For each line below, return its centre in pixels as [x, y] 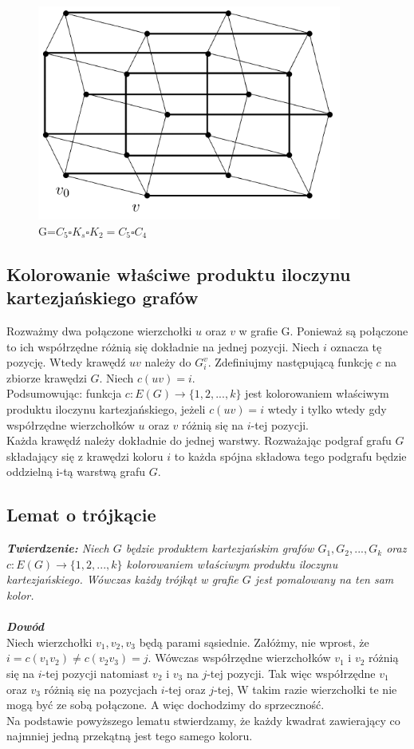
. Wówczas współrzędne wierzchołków [239, 658]
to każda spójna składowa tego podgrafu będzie [290, 456]
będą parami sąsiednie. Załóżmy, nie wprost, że [254, 642]
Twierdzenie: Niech [58, 548]
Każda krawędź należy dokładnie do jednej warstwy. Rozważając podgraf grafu [199, 440]
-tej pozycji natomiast [95, 673]
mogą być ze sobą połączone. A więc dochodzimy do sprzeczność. [166, 705]
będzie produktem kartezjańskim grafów [220, 548]
